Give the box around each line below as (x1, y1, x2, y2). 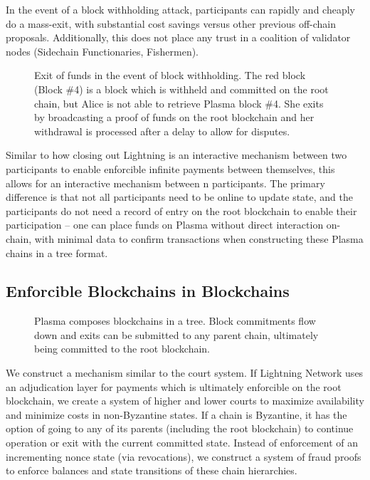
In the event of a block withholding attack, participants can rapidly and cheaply (6, 2, 355, 16)
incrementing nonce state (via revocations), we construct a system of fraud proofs (6, 449, 361, 464)
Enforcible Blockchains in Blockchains (6, 280, 290, 302)
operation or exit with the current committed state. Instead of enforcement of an (6, 435, 358, 450)
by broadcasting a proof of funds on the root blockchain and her (34, 110, 314, 125)
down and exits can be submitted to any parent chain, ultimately (34, 327, 319, 342)
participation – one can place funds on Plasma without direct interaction (6, 217, 324, 232)
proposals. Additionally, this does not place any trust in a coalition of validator (6, 30, 351, 45)
